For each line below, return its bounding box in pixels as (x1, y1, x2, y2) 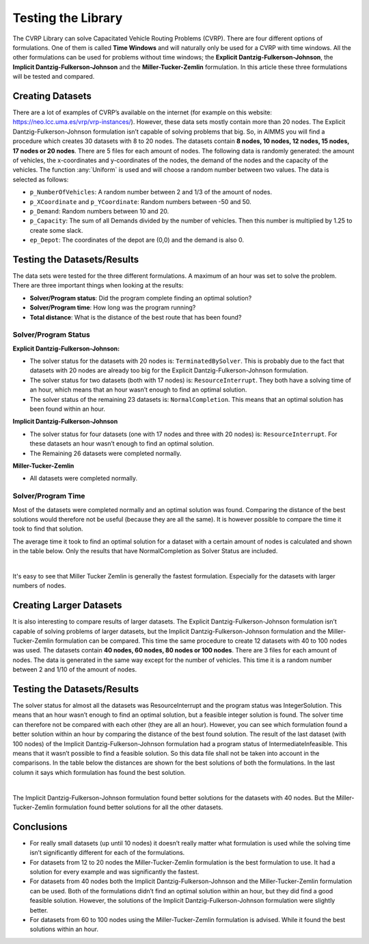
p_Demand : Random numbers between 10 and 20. (29, 207, 169, 215)
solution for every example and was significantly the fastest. (29, 868, 200, 876)
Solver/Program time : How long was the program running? (29, 303, 196, 311)
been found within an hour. (29, 405, 106, 413)
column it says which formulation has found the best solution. (12, 768, 186, 776)
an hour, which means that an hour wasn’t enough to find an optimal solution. (29, 385, 247, 394)
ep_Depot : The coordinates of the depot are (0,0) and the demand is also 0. (29, 236, 244, 244)
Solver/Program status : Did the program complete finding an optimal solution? (29, 294, 252, 302)
